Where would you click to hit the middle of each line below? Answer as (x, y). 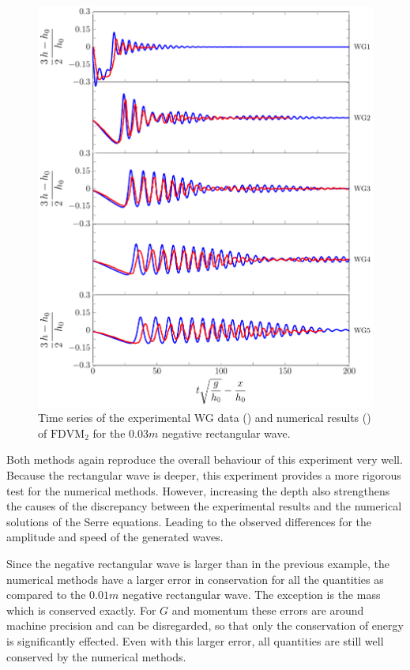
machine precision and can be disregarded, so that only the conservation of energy (205, 625)
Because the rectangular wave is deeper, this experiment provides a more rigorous (204, 474)
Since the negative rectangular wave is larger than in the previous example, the (198, 563)
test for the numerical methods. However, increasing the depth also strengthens (198, 490)
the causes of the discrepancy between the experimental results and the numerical (204, 506)
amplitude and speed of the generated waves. (115, 537)
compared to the (46, 595)
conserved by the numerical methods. (96, 656)
